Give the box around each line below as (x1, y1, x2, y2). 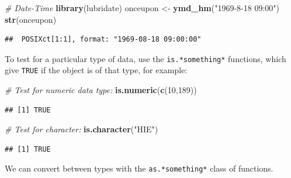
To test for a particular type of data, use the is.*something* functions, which (5, 52, 286, 64)
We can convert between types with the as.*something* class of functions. (5, 162, 273, 174)
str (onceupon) (5, 13, 57, 25)
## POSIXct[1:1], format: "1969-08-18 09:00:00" (5, 35, 202, 44)
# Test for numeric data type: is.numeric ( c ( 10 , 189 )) (5, 84, 197, 96)
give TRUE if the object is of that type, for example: (5, 64, 188, 76)
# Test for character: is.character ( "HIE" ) (5, 123, 158, 135)
